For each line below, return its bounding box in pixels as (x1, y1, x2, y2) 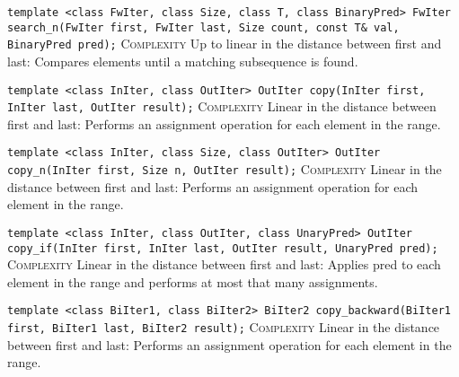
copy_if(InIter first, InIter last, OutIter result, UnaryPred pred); (7, 241, 438, 255)
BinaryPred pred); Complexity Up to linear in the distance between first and (7, 34, 442, 53)
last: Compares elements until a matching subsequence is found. (7, 51, 358, 70)
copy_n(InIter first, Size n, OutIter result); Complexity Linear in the (7, 160, 442, 179)
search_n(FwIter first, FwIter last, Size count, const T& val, (7, 21, 400, 34)
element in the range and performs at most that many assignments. (7, 272, 378, 291)
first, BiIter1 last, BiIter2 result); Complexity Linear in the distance (7, 318, 440, 337)
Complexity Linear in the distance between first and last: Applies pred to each (7, 255, 441, 274)
